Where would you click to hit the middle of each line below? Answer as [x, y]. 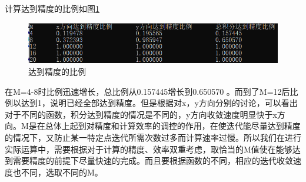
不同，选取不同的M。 [62, 172]
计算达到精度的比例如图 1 [52, 8]
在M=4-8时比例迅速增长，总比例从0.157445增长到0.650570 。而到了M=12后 [147, 91]
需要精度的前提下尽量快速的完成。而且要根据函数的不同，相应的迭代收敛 [153, 161]
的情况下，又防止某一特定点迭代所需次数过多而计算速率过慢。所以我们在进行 [153, 137]
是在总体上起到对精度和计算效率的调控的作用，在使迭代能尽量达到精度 [164, 126]
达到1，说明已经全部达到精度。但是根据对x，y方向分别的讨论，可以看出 [159, 103]
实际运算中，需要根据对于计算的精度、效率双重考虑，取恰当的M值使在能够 [149, 149]
